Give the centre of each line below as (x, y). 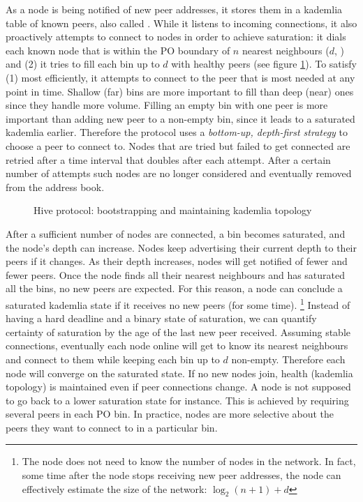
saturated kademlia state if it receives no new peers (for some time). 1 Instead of (178, 303)
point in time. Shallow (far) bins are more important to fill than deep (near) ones (180, 91)
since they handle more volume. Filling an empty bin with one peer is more (167, 105)
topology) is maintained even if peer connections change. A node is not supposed (178, 387)
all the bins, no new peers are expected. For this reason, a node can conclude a (174, 288)
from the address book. (55, 187)
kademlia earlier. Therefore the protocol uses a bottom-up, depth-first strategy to (177, 132)
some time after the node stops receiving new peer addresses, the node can (181, 475)
